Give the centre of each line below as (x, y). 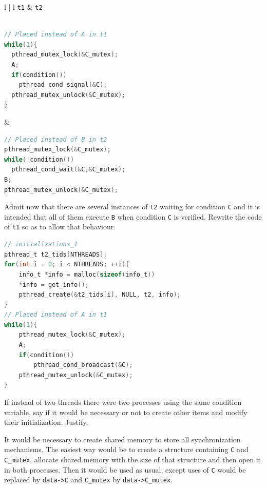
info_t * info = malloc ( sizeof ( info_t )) (87, 274)
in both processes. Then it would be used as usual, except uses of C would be (125, 469)
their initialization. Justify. (46, 422)
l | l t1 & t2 (23, 7)
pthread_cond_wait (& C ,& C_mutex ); (69, 170)
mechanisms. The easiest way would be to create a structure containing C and (126, 449)
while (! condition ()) (39, 159)
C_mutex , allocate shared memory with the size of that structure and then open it (133, 460)
